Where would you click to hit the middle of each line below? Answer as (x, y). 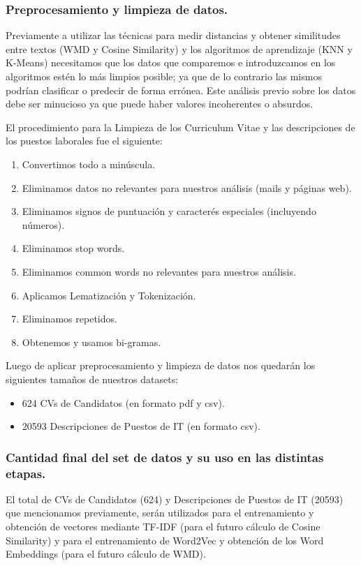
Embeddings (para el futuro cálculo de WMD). (106, 554)
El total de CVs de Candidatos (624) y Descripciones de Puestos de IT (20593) (175, 499)
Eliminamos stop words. (73, 248)
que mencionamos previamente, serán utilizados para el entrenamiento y (160, 513)
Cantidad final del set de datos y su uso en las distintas (165, 457)
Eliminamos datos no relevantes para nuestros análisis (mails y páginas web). (187, 187)
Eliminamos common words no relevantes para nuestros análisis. (159, 271)
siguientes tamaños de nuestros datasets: (92, 379)
